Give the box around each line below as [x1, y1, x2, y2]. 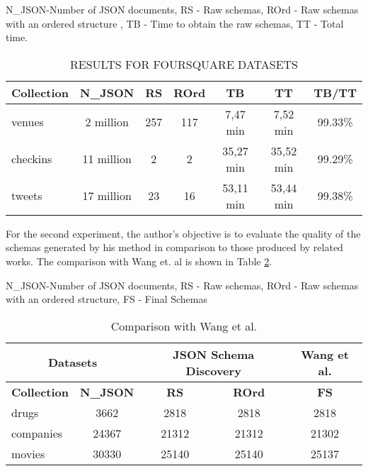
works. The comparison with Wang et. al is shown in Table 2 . [6, 253, 272, 268]
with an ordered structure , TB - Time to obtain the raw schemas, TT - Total [6, 16, 344, 31]
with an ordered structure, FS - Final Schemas [6, 292, 207, 306]
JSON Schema [173, 345, 255, 362]
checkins [11, 150, 52, 167]
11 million [82, 150, 132, 167]
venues [11, 113, 44, 131]
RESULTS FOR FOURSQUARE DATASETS [69, 55, 299, 72]
